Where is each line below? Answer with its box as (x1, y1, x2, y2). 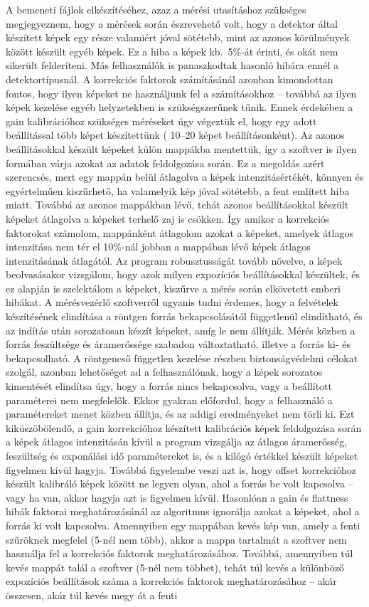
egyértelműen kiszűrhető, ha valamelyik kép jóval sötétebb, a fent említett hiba (6, 183, 350, 198)
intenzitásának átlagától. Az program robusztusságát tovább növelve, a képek (6, 253, 343, 268)
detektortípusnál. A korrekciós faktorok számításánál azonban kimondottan (6, 71, 333, 86)
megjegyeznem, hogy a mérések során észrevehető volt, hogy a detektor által (6, 16, 338, 31)
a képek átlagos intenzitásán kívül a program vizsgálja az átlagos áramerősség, (6, 434, 348, 449)
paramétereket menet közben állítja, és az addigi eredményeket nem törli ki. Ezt (6, 406, 355, 421)
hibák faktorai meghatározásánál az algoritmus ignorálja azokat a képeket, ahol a (6, 504, 360, 519)
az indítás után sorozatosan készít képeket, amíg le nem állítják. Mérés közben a (6, 322, 355, 337)
